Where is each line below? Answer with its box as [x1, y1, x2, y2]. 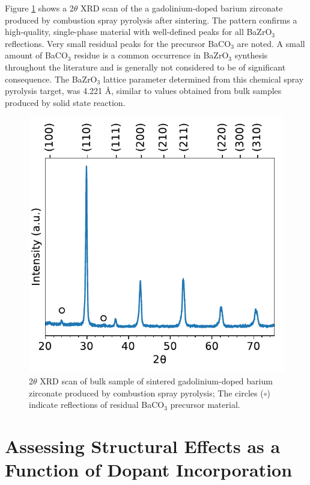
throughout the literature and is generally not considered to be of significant [5, 60, 286, 73]
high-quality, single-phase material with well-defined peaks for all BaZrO [5, 25, 272, 38]
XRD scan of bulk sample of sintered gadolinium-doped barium [40, 374, 273, 387]
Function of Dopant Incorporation [5, 457, 293, 482]
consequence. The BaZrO [5, 72, 97, 85]
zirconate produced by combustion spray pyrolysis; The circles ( [29, 386, 264, 399]
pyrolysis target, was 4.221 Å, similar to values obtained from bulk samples [5, 84, 282, 97]
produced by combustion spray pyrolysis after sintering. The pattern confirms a [5, 13, 297, 26]
